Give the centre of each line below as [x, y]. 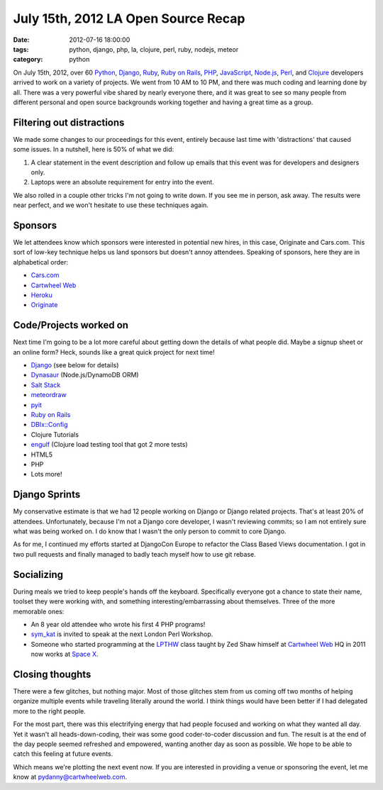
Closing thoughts [52, 674]
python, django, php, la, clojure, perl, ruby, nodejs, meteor [154, 49]
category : [28, 60]
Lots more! [46, 474]
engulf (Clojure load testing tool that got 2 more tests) [109, 445]
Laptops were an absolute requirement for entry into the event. [122, 182]
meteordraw [49, 395]
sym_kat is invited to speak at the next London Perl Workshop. [122, 634]
